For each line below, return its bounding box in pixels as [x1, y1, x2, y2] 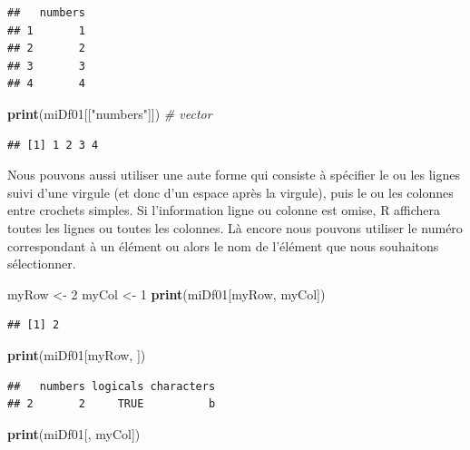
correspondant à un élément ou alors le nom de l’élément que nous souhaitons [7, 236, 439, 255]
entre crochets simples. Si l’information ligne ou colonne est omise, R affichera [7, 201, 441, 220]
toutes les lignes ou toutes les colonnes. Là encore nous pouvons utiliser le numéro [7, 218, 463, 237]
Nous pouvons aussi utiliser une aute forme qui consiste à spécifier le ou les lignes [7, 165, 461, 184]
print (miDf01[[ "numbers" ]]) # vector [7, 103, 212, 122]
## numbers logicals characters [7, 379, 216, 393]
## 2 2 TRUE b [7, 397, 216, 411]
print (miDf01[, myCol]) [7, 424, 141, 443]
